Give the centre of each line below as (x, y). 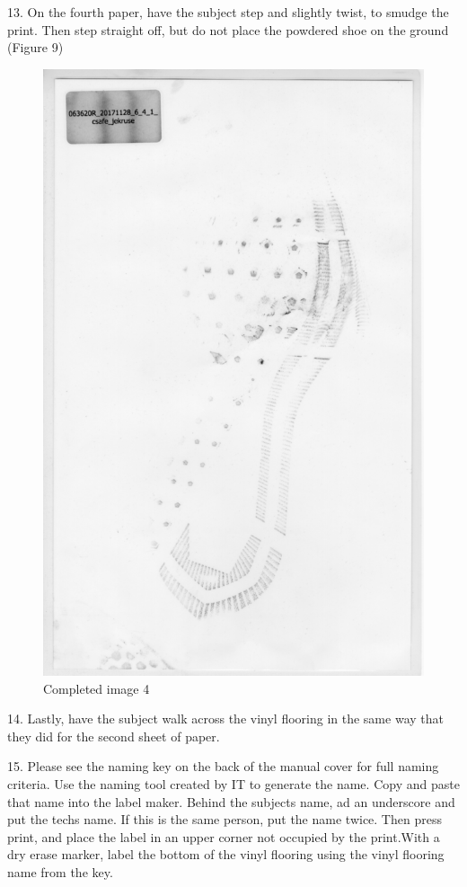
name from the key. (60, 872)
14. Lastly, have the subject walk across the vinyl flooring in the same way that (225, 718)
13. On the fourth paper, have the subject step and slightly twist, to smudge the (228, 12)
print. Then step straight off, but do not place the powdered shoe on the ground (228, 29)
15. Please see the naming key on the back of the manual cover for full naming (223, 766)
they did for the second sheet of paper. (114, 736)
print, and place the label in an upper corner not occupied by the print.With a (224, 836)
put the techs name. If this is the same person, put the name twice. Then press (225, 819)
